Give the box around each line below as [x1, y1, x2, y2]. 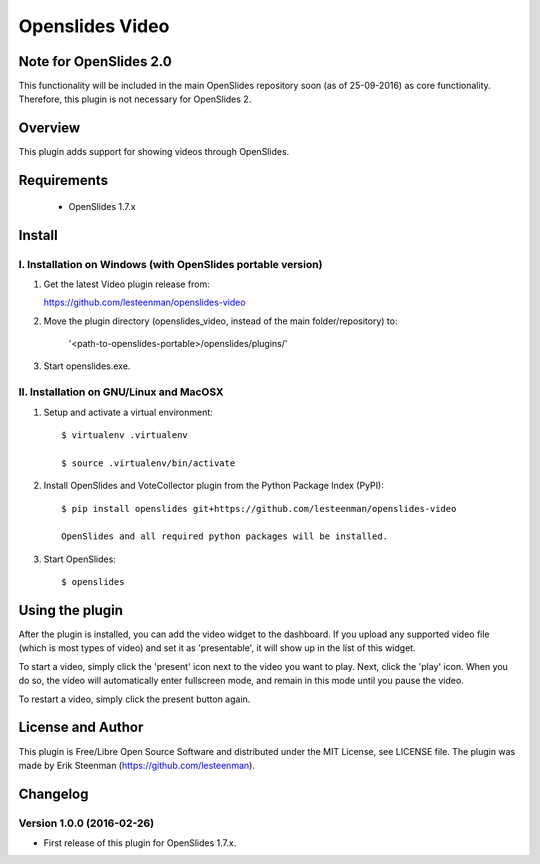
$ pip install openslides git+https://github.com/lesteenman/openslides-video [61, 503, 457, 514]
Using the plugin [18, 601, 124, 619]
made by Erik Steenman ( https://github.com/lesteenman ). [18, 759, 255, 771]
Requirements [18, 172, 109, 189]
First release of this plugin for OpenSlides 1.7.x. [43, 837, 237, 849]
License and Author [18, 719, 144, 736]
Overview [18, 120, 81, 137]
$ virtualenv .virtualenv [61, 430, 189, 441]
